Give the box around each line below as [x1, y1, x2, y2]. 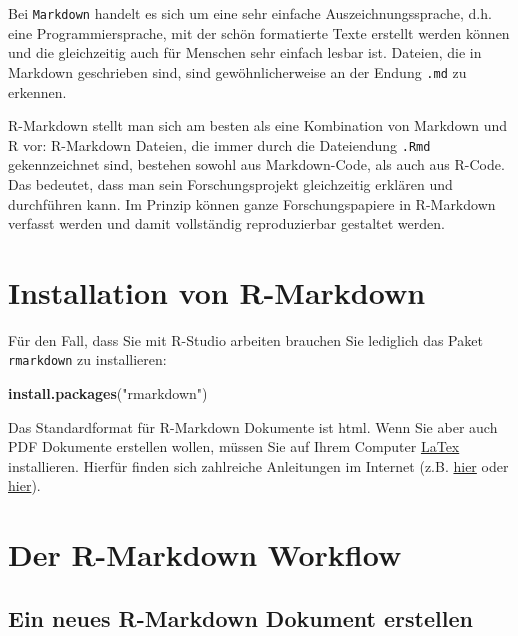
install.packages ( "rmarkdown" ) [8, 383, 208, 404]
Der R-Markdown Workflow [8, 534, 402, 575]
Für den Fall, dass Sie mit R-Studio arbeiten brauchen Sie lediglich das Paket [8, 329, 483, 350]
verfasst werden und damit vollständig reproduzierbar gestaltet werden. [8, 213, 445, 234]
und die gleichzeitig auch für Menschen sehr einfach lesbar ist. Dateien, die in [8, 42, 482, 63]
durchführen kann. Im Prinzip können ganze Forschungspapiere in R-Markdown [8, 193, 496, 214]
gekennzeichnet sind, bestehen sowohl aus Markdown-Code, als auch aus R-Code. [8, 154, 505, 175]
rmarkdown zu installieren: [8, 349, 167, 370]
